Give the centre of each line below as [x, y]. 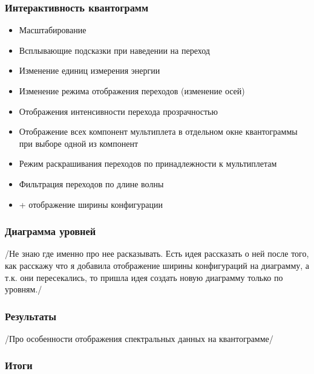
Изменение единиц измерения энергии [90, 70]
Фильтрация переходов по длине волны [91, 183]
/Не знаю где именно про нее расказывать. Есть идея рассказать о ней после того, [157, 253]
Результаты [31, 316]
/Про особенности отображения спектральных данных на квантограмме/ [139, 338]
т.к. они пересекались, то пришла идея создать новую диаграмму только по [144, 277]
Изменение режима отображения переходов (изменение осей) [132, 91]
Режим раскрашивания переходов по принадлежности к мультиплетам [148, 163]
